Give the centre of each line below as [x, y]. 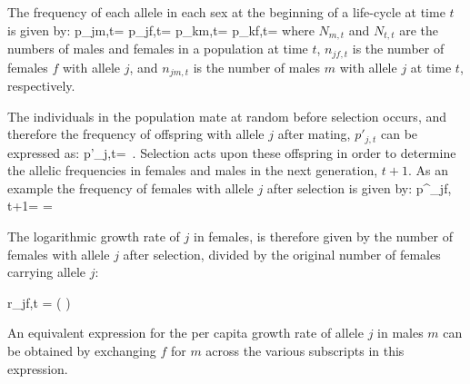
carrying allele [47, 272]
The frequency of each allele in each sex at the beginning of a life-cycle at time [226, 12]
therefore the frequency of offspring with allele [136, 134]
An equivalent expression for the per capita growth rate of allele [185, 333]
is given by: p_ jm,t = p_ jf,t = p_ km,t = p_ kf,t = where [161, 30]
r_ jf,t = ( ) [39, 302]
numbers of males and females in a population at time [158, 49]
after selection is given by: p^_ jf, [359, 187]
